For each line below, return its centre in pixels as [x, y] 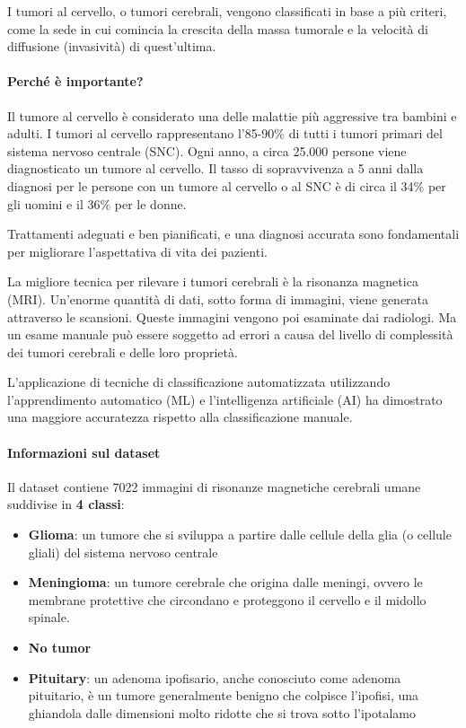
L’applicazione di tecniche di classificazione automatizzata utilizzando [199, 382]
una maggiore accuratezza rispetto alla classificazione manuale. [180, 417]
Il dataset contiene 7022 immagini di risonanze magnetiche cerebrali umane [214, 486]
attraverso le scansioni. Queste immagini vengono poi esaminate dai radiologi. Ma [232, 316]
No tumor [60, 648]
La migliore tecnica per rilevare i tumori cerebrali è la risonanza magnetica [213, 281]
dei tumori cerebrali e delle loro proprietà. [123, 351]
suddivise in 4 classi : [66, 504]
